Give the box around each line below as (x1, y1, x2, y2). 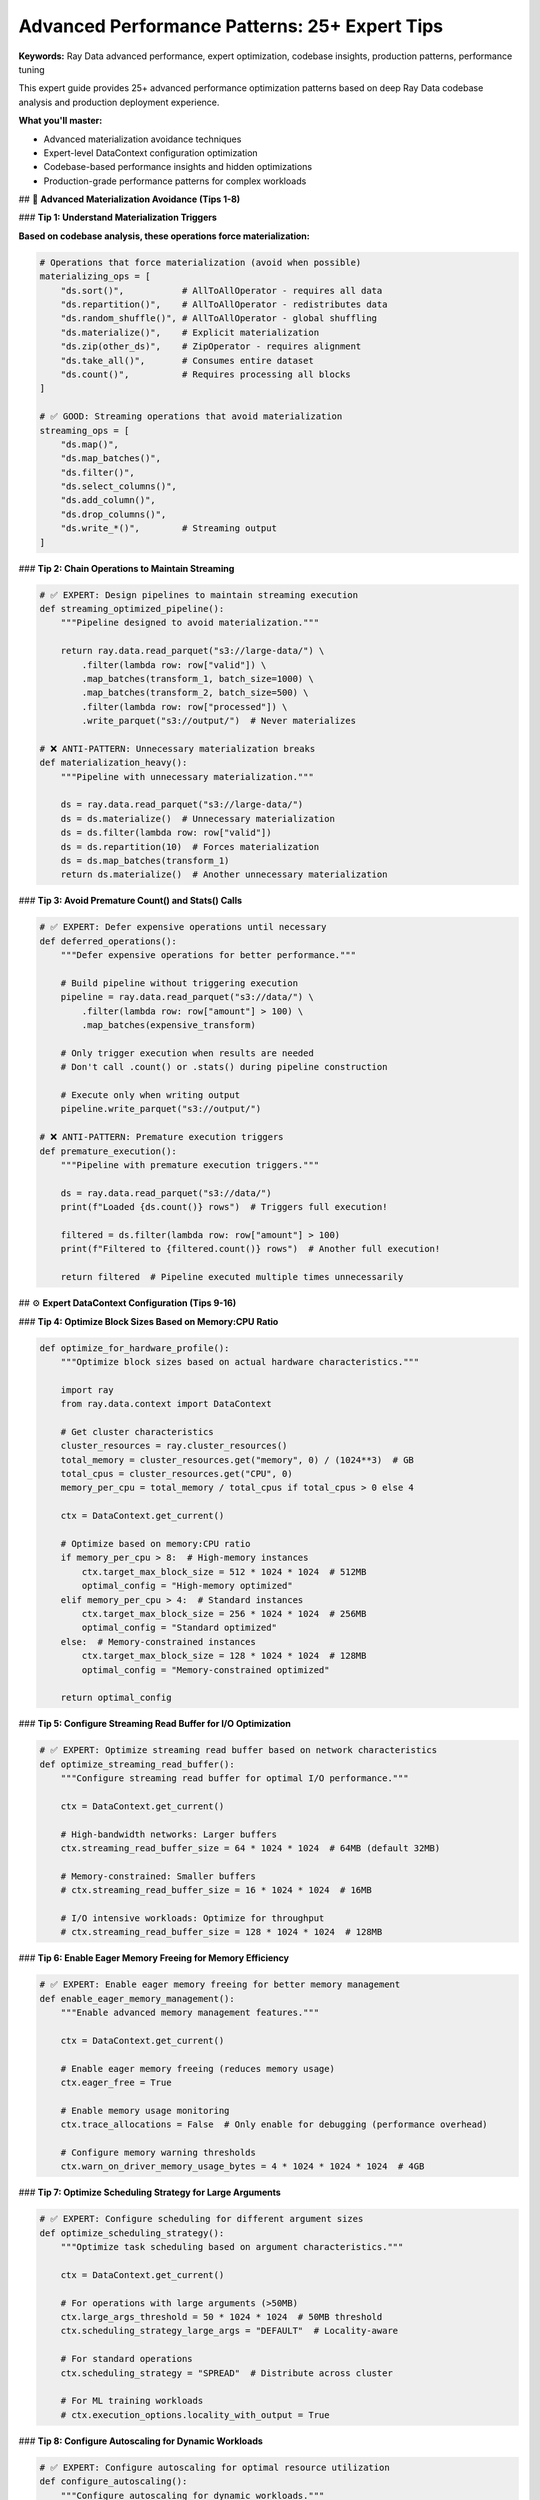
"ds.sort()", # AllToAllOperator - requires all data (60, 285, 383, 296)
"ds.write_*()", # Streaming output (60, 523, 277, 534)
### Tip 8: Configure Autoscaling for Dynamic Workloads (18, 2435, 264, 2447)
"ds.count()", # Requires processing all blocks (60, 368, 351, 380)
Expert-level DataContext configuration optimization (43, 146, 259, 159)
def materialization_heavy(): (39, 757, 188, 769)
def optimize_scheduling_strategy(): (39, 2227, 225, 2239)
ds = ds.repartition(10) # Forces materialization (60, 841, 320, 852)
